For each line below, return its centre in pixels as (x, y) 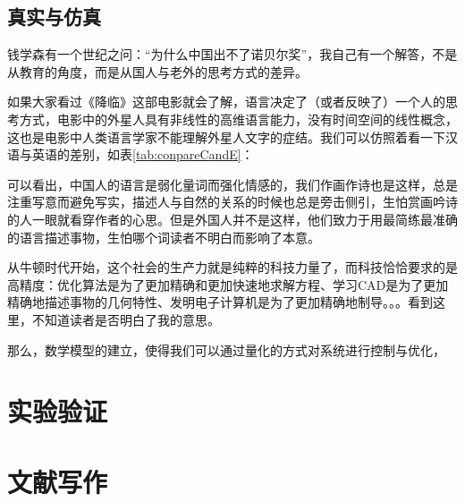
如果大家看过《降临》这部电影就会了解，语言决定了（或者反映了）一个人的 (226, 102)
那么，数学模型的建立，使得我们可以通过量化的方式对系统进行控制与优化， (226, 349)
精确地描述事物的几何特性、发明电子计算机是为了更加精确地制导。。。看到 (220, 302)
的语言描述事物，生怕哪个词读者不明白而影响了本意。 (164, 237)
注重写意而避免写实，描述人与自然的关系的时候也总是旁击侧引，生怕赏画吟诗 (232, 202)
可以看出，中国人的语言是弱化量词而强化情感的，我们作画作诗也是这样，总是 (232, 184)
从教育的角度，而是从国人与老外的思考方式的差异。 (157, 71)
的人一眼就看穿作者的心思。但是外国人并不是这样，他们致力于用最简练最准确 (232, 219)
